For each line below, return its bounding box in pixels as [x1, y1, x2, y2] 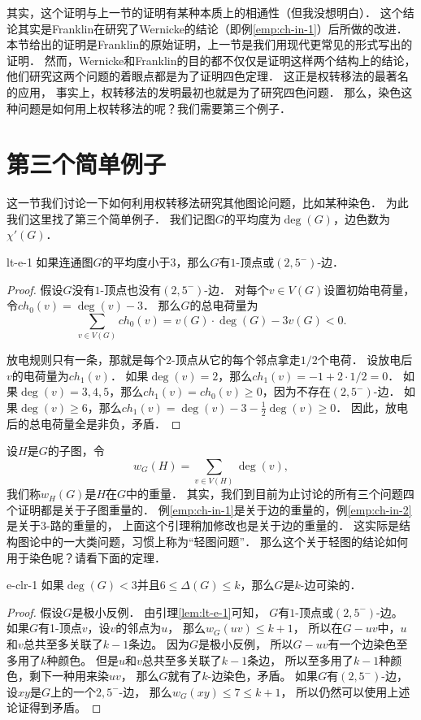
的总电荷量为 [189, 297, 258, 314]
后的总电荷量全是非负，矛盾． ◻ [7, 414, 181, 432]
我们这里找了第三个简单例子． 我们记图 [7, 210, 215, 227]
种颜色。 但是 [46, 651, 119, 668]
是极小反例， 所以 [197, 635, 293, 653]
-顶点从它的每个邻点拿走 [171, 351, 301, 368]
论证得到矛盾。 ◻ [7, 699, 102, 716]
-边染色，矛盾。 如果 [207, 667, 319, 684]
